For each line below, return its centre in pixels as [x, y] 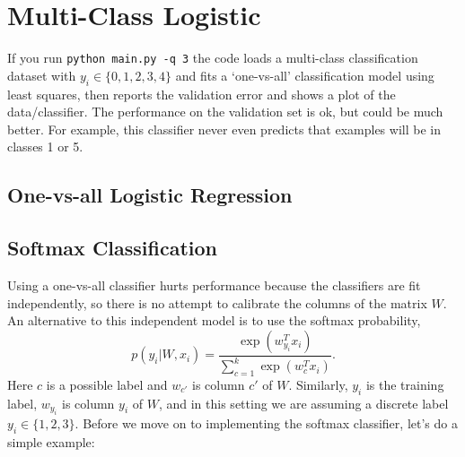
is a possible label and [107, 384]
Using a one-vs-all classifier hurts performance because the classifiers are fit [214, 285]
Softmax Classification [113, 248]
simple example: [51, 441]
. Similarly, [318, 384]
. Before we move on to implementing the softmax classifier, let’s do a [266, 423]
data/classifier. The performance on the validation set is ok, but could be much [225, 112]
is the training [405, 384]
